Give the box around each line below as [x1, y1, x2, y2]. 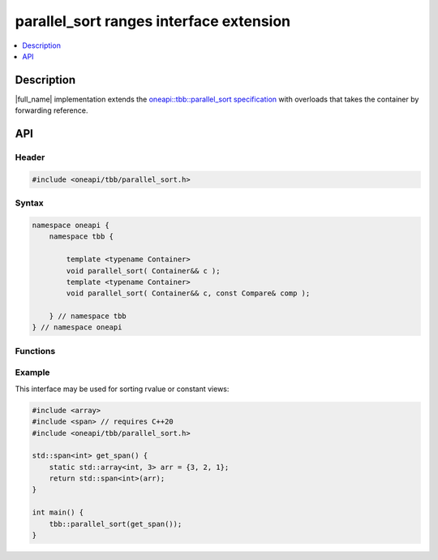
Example [15, 367, 50, 378]
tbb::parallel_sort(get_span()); [49, 519, 182, 528]
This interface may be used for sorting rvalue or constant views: [15, 384, 230, 394]
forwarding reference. [15, 106, 88, 115]
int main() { [32, 508, 84, 517]
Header [15, 152, 45, 163]
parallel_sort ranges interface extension [15, 12, 291, 30]
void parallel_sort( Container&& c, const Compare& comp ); [66, 289, 311, 298]
